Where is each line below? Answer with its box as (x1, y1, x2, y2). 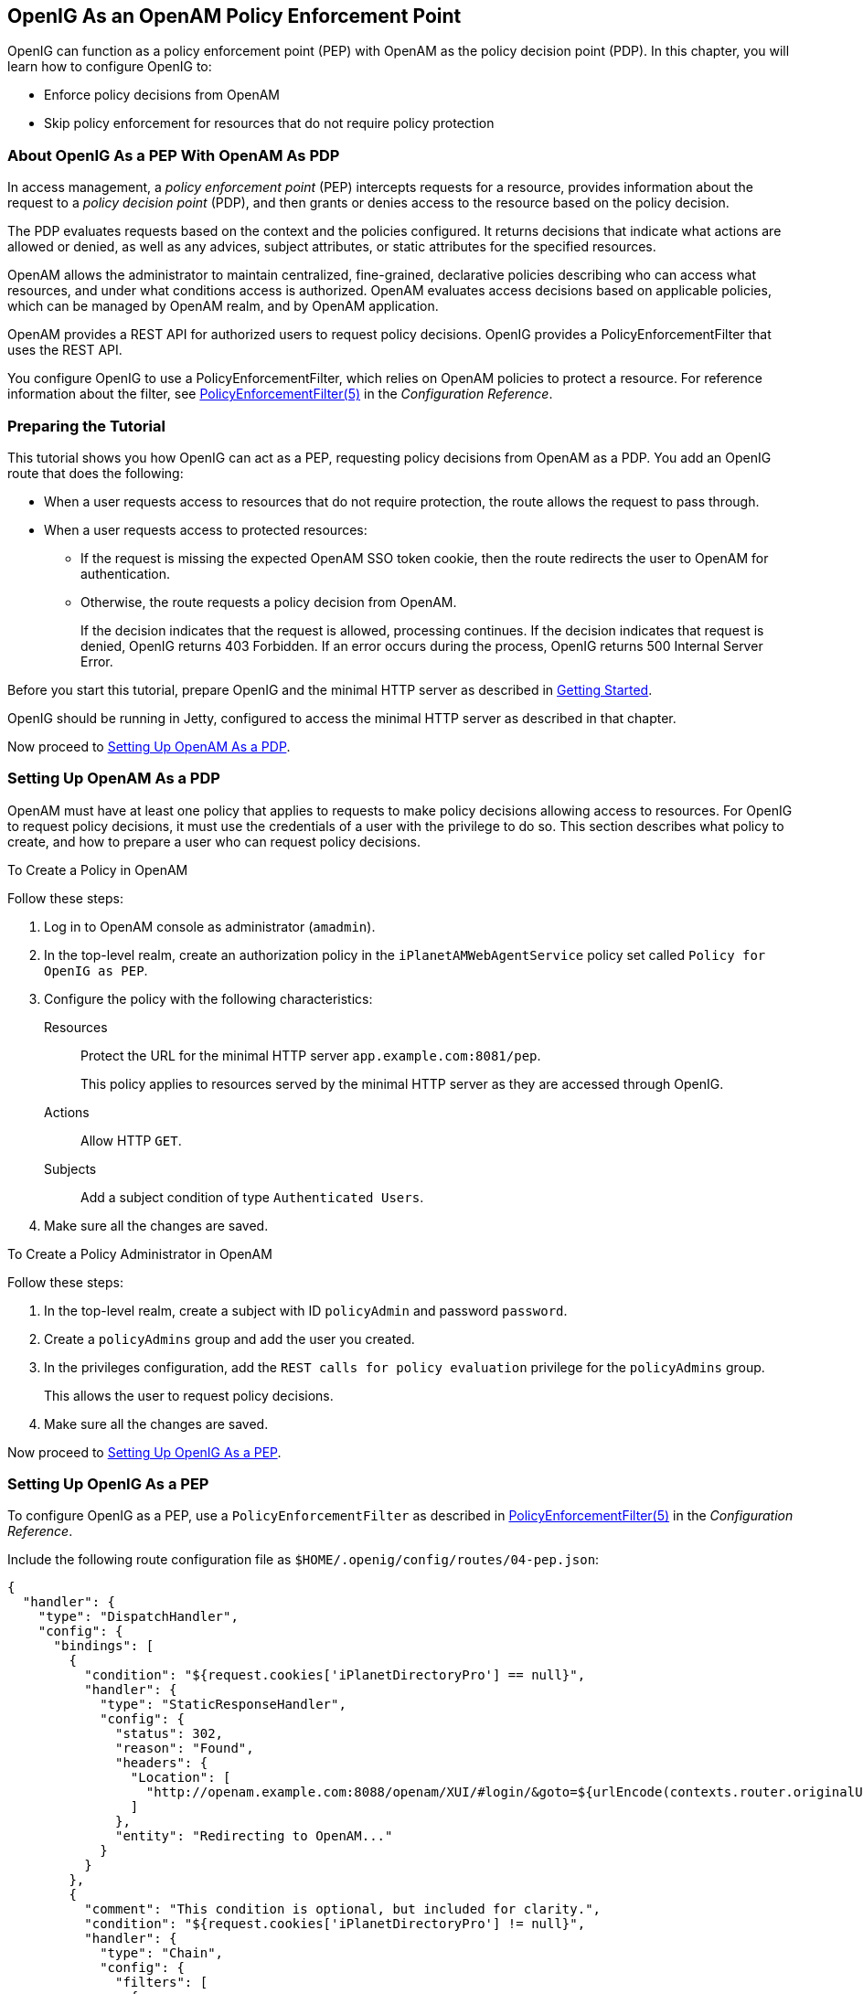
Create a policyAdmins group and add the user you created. (44, 1330, 415, 1347)
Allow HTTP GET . (80, 1132, 182, 1148)
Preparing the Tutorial (7, 416, 165, 435)
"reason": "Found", (115, 1741, 254, 1756)
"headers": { (115, 1755, 208, 1771)
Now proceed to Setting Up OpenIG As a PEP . (7, 1444, 282, 1460)
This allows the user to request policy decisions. (44, 1387, 334, 1403)
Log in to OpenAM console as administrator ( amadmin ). (44, 918, 376, 934)
